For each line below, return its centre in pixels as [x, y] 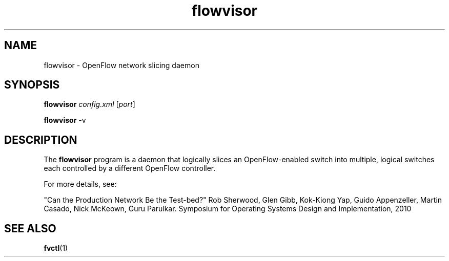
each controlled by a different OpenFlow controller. [130, 168]
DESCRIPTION [41, 140]
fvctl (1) [56, 248]
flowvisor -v [65, 120]
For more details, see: [80, 184]
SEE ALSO [30, 228]
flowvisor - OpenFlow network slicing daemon [121, 65]
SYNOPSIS [32, 85]
